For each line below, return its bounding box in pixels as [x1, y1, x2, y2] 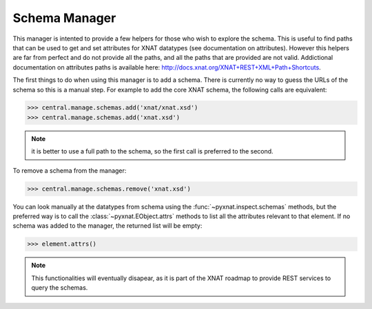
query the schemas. [31, 284, 88, 292]
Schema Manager [12, 10, 116, 25]
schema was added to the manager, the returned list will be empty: [12, 222, 203, 230]
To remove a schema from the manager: [12, 166, 127, 175]
